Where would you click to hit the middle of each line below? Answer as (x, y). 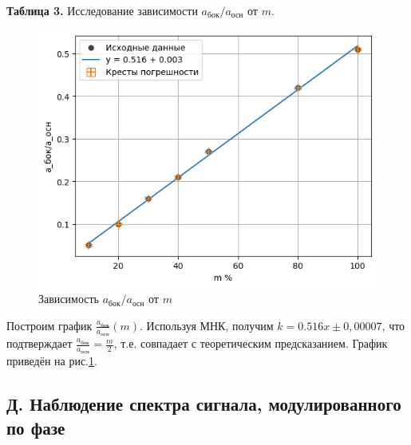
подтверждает (40, 343)
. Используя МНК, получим (207, 325)
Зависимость (69, 299)
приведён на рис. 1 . (52, 361)
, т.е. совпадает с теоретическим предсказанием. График (251, 343)
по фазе (36, 427)
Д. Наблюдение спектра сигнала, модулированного (204, 404)
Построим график (49, 325)
